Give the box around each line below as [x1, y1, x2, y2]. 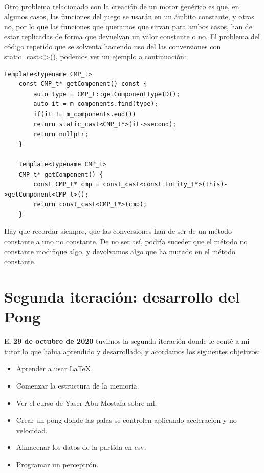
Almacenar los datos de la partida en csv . [16, 442, 146, 453]
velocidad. [16, 424, 48, 435]
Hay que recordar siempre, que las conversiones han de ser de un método [4, 226, 232, 236]
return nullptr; [33, 131, 89, 138]
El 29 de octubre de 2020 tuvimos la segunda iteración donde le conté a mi [4, 336, 250, 347]
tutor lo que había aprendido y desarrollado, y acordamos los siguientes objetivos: [4, 346, 260, 356]
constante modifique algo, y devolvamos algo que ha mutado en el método [4, 246, 236, 256]
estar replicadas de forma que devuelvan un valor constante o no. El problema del [4, 31, 260, 41]
